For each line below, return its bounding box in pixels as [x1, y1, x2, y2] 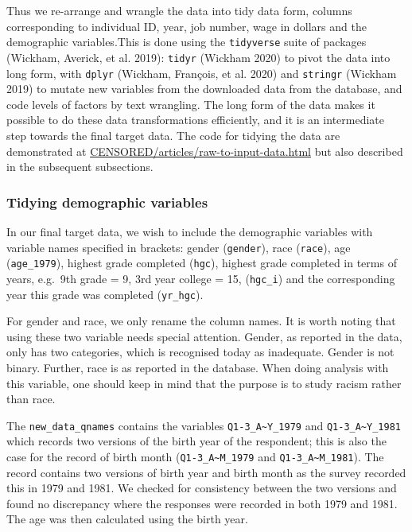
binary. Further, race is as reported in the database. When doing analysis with [6, 359, 389, 375]
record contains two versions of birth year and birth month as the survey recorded [6, 464, 406, 480]
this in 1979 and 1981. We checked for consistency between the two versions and [6, 480, 397, 496]
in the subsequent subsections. [6, 158, 154, 175]
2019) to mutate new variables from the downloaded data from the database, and [6, 80, 402, 97]
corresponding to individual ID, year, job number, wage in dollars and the [6, 17, 367, 34]
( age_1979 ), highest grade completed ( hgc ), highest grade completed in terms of [6, 254, 397, 271]
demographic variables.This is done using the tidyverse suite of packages [6, 33, 367, 50]
